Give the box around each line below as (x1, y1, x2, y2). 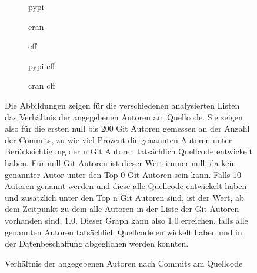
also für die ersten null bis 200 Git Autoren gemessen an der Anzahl (5, 122, 250, 134)
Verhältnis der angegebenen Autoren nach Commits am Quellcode (5, 257, 243, 269)
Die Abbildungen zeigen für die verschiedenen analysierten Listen (5, 99, 240, 111)
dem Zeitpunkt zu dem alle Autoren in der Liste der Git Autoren (5, 203, 239, 215)
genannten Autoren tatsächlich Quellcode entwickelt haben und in (5, 225, 242, 238)
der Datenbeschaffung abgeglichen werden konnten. (5, 237, 189, 250)
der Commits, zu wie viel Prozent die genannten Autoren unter (5, 133, 232, 146)
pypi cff (28, 59, 55, 72)
